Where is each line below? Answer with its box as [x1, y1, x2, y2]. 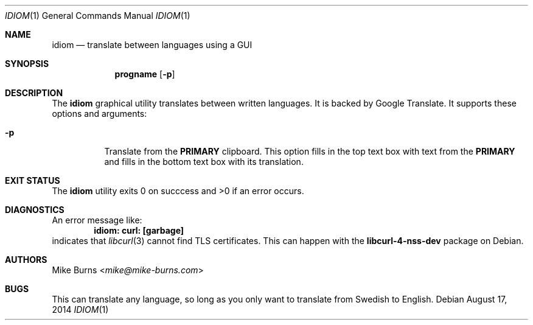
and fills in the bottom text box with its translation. [104, 156, 304, 167]
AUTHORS [5, 254, 47, 265]
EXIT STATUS [5, 175, 60, 186]
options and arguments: [52, 108, 147, 119]
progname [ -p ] [114, 69, 175, 79]
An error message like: [52, 215, 142, 225]
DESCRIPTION [5, 88, 63, 98]
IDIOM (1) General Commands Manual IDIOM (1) [5, 10, 190, 21]
